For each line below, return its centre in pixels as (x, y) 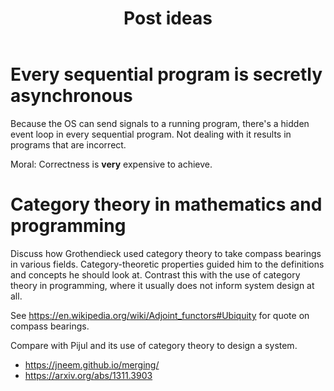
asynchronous (71, 96)
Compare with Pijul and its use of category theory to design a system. (154, 345)
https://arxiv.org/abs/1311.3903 (88, 375)
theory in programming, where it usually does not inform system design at (162, 285)
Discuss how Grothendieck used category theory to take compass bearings (166, 253)
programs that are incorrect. (68, 144)
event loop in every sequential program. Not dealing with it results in (151, 134)
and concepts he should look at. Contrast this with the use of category (155, 274)
